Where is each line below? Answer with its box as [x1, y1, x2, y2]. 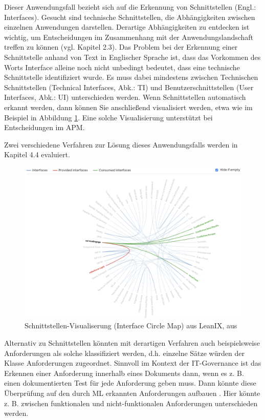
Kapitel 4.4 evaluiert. [4, 149, 70, 160]
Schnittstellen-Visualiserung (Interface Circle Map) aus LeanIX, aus [25, 320, 237, 331]
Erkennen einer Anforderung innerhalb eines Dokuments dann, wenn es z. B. [4, 367, 244, 378]
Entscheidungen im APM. [4, 122, 85, 133]
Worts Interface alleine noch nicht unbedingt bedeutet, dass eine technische [4, 61, 240, 72]
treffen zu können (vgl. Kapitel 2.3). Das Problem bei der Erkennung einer [4, 41, 238, 52]
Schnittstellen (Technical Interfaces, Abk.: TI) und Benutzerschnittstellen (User [4, 81, 254, 92]
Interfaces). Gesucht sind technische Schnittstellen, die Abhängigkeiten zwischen [4, 11, 255, 22]
